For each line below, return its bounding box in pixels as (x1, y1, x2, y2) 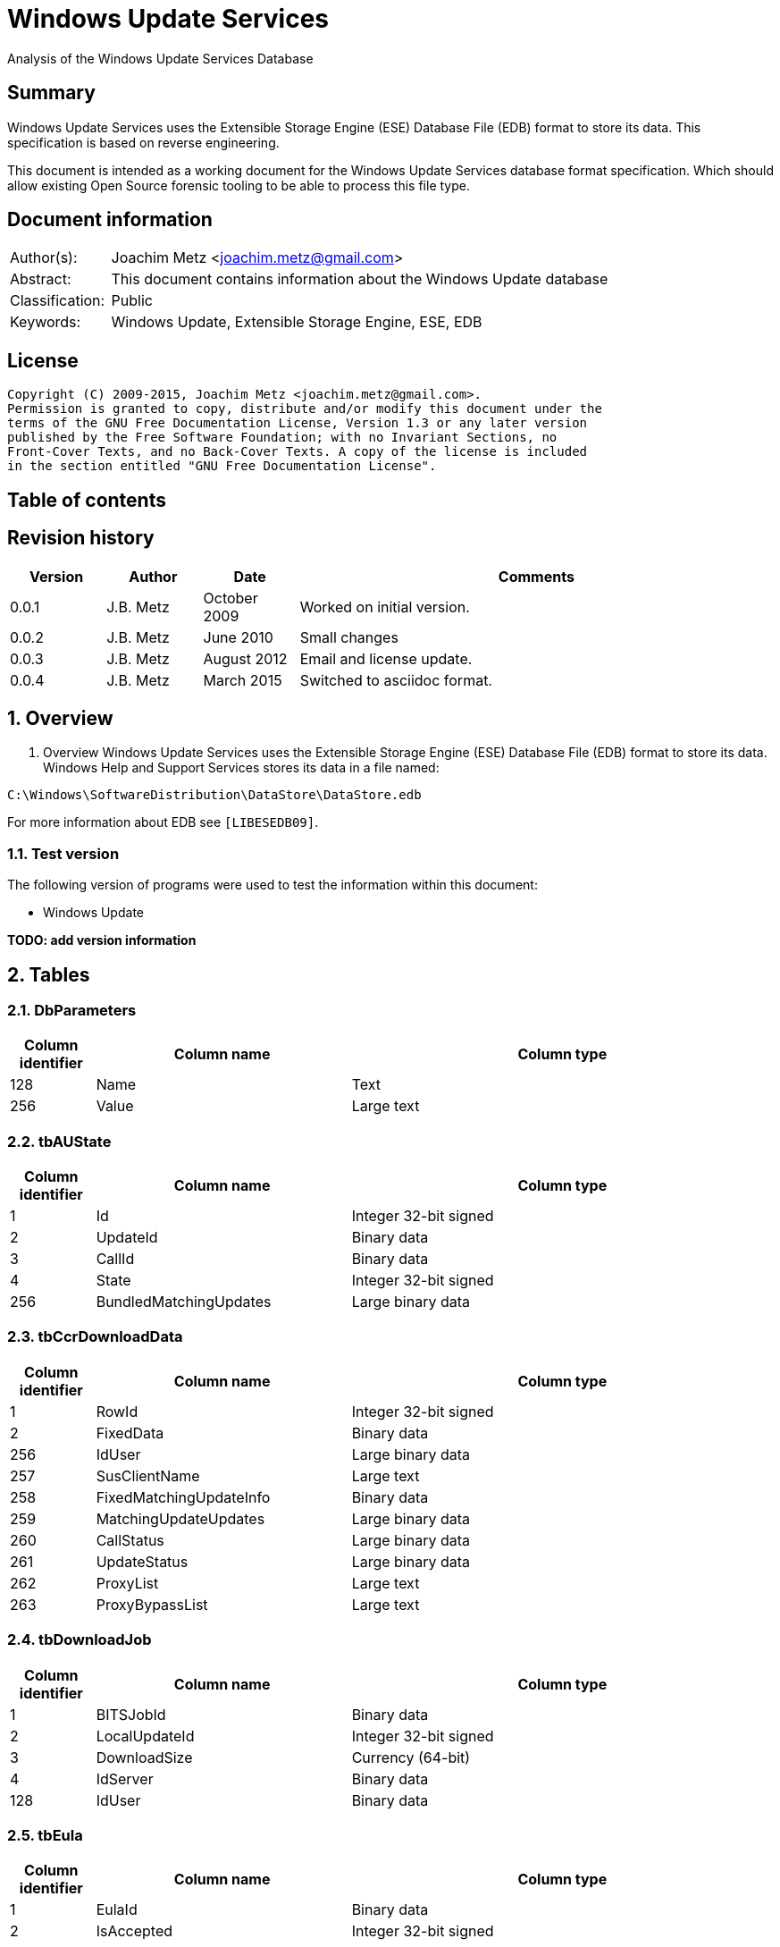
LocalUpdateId (96, 1726, 195, 1745)
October (203, 588, 258, 607)
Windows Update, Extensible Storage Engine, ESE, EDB (111, 313, 482, 332)
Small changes (299, 628, 398, 646)
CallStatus (96, 1530, 164, 1549)
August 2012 (203, 649, 288, 668)
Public (111, 291, 153, 310)
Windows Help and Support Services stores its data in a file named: (43, 760, 440, 776)
